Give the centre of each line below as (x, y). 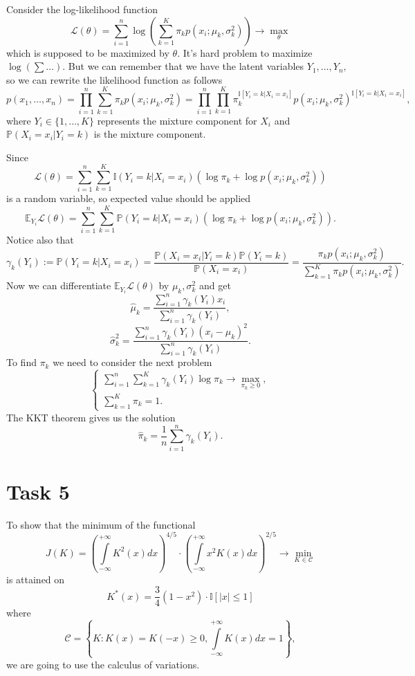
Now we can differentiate (59, 285)
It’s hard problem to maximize (248, 52)
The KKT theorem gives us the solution (91, 417)
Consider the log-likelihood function (82, 9)
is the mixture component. (150, 134)
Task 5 (38, 491)
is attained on (36, 579)
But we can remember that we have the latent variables (186, 66)
